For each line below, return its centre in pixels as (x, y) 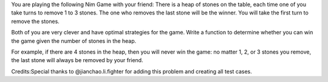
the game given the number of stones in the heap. (74, 41)
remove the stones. (36, 21)
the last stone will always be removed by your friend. (77, 60)
